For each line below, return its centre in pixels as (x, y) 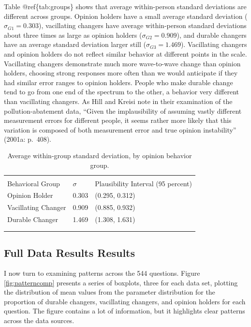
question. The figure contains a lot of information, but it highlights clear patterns (125, 311)
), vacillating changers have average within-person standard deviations (142, 25)
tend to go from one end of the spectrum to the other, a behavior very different (122, 92)
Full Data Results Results (70, 253)
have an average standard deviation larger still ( (75, 44)
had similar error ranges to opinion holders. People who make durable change (118, 82)
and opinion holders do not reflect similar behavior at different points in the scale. (125, 53)
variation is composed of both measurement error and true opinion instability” (120, 129)
